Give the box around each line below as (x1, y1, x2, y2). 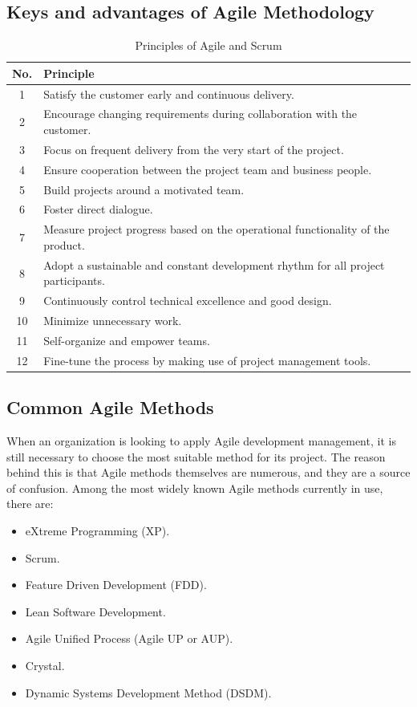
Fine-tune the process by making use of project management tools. (43, 351, 371, 368)
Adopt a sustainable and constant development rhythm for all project (43, 256, 385, 273)
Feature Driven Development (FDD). (25, 576, 207, 593)
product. (43, 236, 85, 253)
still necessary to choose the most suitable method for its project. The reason (6, 448, 386, 465)
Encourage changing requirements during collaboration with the (43, 105, 358, 122)
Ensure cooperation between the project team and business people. (43, 160, 372, 177)
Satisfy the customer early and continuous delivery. (43, 85, 294, 102)
